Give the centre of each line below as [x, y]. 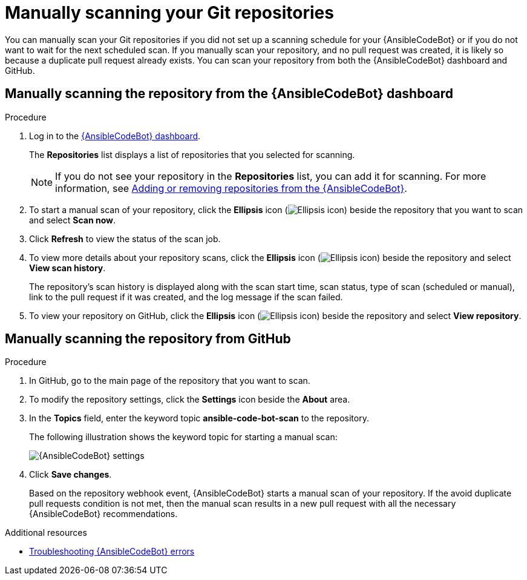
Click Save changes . [70, 475]
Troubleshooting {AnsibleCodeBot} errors [112, 552]
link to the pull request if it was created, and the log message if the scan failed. [186, 297]
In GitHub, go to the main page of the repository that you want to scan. [170, 381]
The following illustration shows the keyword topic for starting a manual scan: [183, 437]
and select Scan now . [73, 220]
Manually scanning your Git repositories [169, 13]
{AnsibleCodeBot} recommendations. [103, 514]
